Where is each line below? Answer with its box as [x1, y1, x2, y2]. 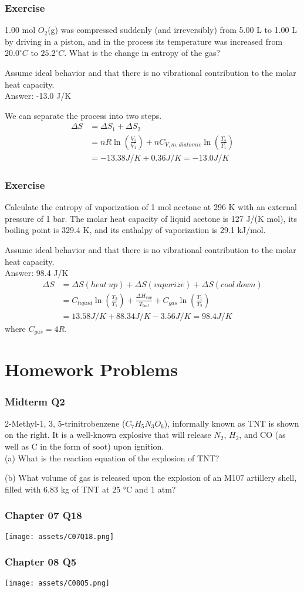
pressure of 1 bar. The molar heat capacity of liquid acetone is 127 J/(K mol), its [5, 212, 298, 224]
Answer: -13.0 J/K [5, 89, 72, 102]
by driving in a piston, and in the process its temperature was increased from [5, 35, 283, 47]
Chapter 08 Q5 [5, 554, 77, 569]
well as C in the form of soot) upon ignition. [5, 440, 164, 453]
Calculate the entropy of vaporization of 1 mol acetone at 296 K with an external [5, 201, 297, 213]
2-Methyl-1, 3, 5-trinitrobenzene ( [5, 417, 126, 429]
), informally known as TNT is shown [164, 417, 299, 429]
